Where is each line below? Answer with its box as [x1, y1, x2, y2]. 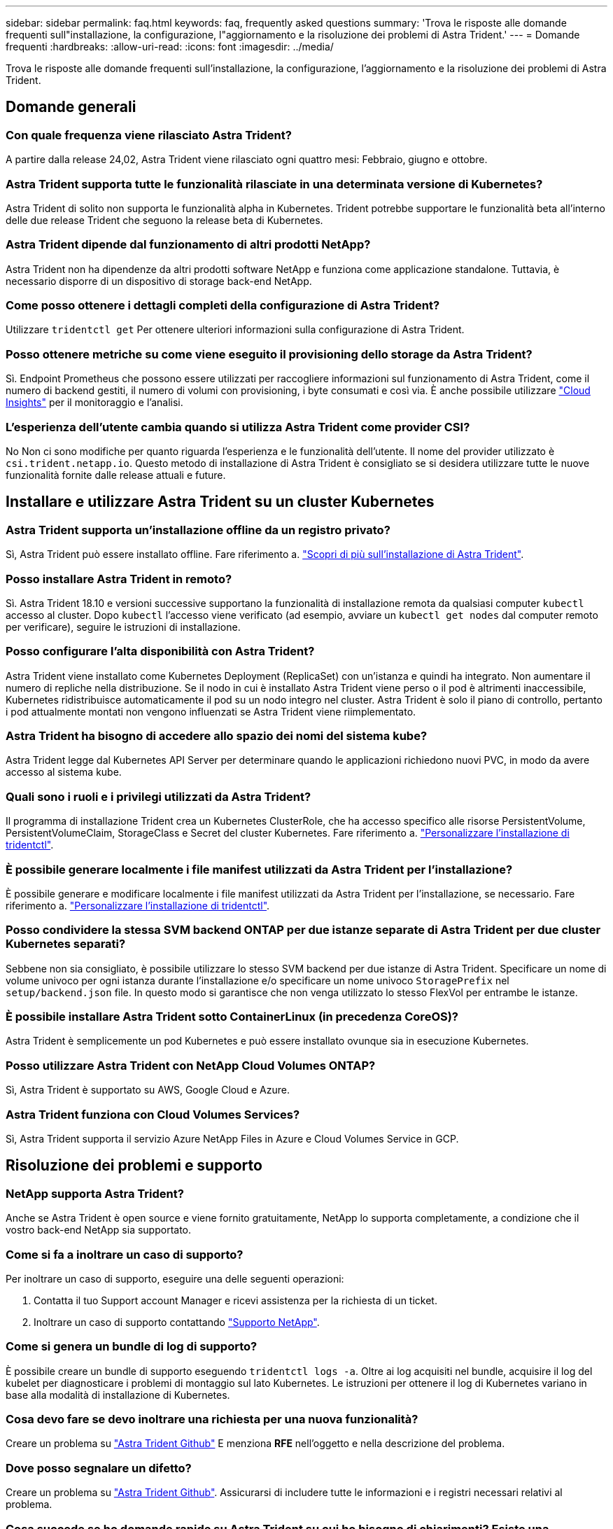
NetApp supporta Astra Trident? [6, 1186, 184, 1201]
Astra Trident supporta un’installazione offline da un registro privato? [6, 522, 390, 537]
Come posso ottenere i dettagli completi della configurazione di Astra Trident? [6, 298, 440, 313]
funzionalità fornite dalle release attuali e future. [6, 468, 226, 481]
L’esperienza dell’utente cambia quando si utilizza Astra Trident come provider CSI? [6, 419, 470, 434]
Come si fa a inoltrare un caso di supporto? [6, 1247, 244, 1262]
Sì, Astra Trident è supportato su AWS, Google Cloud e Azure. [6, 1084, 290, 1096]
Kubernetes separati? [6, 937, 126, 951]
